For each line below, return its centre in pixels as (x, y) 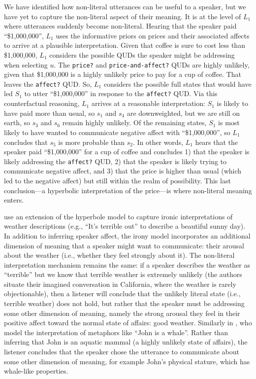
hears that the (217, 142)
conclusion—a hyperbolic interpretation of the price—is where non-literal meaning (128, 190)
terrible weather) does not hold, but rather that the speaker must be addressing (124, 303)
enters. (14, 200)
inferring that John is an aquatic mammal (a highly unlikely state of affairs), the (126, 342)
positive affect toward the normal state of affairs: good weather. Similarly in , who (128, 323)
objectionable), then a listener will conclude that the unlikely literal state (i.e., (122, 293)
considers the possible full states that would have (177, 84)
